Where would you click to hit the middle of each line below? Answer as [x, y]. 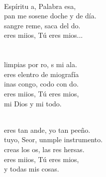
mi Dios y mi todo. [33, 103]
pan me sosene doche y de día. [50, 16]
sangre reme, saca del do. [42, 25]
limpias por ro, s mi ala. [41, 64]
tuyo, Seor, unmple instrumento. [53, 139]
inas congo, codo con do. [41, 84]
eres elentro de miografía [42, 74]
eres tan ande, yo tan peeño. [47, 130]
